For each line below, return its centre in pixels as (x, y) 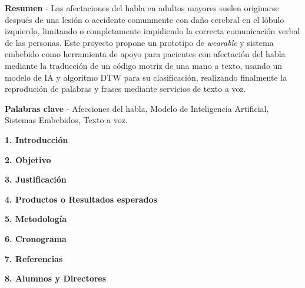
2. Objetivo (28, 159)
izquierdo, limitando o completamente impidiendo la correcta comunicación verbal (152, 31)
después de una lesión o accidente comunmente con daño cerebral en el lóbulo (145, 19)
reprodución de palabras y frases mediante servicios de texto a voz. (125, 89)
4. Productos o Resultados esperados (81, 199)
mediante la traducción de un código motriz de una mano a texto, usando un (144, 65)
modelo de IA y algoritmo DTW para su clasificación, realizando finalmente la (146, 77)
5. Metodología (36, 219)
